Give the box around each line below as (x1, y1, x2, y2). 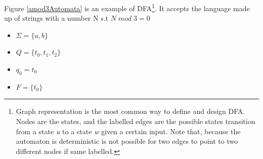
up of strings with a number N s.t (4, 13, 109, 23)
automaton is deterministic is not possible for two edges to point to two (16, 136, 238, 146)
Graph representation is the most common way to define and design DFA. (16, 106, 245, 116)
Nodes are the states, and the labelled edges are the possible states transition (16, 116, 255, 127)
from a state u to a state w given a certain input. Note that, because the (16, 126, 241, 136)
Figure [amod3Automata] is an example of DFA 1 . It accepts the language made (4, 2, 250, 13)
